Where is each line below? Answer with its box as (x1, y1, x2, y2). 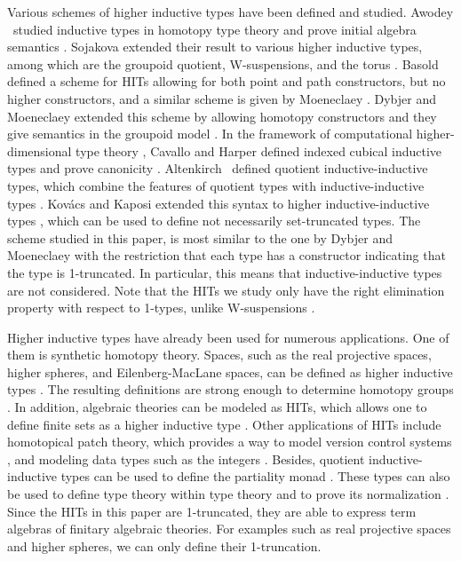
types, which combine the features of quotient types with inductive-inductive (7, 176, 425, 194)
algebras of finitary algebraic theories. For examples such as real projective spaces (7, 519, 451, 538)
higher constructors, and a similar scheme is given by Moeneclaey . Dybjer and (7, 89, 436, 107)
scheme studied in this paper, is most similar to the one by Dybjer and (7, 228, 393, 247)
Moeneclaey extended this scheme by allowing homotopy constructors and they (7, 107, 437, 125)
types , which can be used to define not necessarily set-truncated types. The (7, 211, 421, 230)
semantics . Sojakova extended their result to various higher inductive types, (7, 37, 423, 56)
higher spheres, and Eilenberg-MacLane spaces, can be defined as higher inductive (7, 362, 453, 381)
